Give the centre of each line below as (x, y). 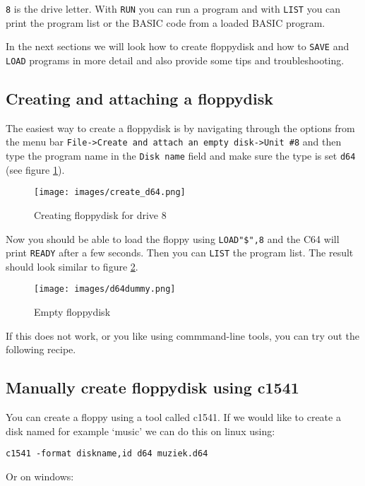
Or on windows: (40, 476)
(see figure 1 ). (35, 169)
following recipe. (41, 349)
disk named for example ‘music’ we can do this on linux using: (140, 431)
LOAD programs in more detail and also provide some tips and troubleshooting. (175, 60)
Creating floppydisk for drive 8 (100, 214)
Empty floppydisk (72, 312)
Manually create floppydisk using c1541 (152, 387)
